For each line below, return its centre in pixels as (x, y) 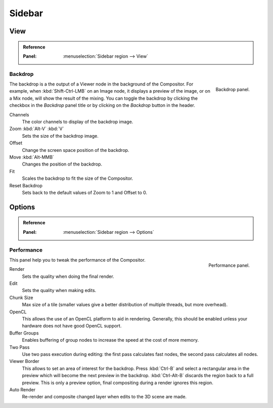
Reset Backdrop (26, 185)
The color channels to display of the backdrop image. (78, 122)
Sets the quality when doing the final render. (68, 276)
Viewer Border (25, 361)
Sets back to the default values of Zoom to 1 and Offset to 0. (85, 192)
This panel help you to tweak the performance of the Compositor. (78, 260)
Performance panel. (229, 265)
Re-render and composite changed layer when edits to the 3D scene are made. (104, 397)
